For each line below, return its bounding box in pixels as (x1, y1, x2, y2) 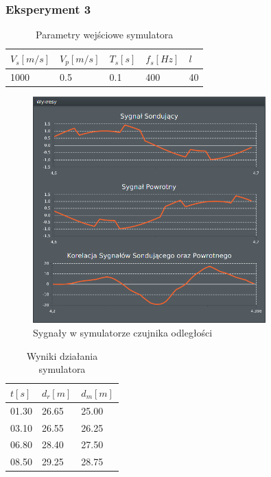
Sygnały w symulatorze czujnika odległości (33, 326, 213, 340)
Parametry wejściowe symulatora (36, 27, 174, 42)
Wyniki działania (26, 348, 98, 363)
